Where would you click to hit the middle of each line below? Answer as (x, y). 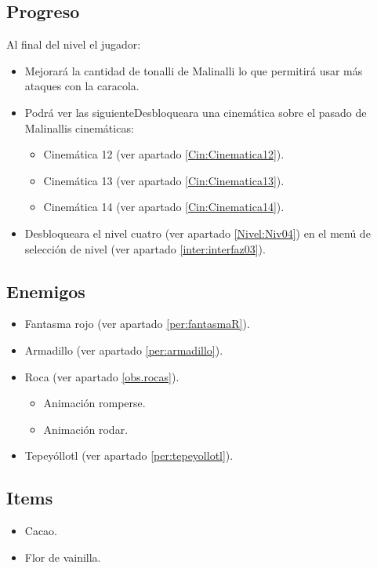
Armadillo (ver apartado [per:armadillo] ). (124, 350)
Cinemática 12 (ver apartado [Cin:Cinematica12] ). (164, 154)
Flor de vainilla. (63, 557)
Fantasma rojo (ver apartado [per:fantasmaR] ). (137, 324)
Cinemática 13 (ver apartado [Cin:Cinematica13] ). (164, 180)
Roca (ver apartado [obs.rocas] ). (102, 376)
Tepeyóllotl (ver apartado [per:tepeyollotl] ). (129, 455)
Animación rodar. (86, 429)
